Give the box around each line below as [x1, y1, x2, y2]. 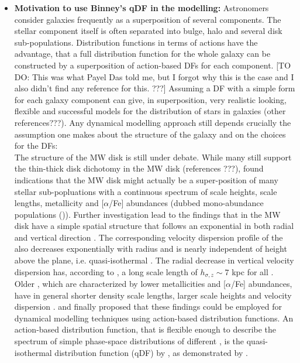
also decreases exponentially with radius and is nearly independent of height [14, 242, 287, 255]
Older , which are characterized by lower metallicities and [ [14, 278, 226, 290]
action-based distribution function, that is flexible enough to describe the [14, 323, 277, 335]
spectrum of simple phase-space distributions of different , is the [14, 335, 244, 347]
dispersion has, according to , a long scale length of [14, 265, 198, 278]
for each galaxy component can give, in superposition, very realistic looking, [14, 93, 287, 105]
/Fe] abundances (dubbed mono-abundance [109, 197, 264, 209]
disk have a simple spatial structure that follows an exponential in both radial [14, 220, 294, 232]
